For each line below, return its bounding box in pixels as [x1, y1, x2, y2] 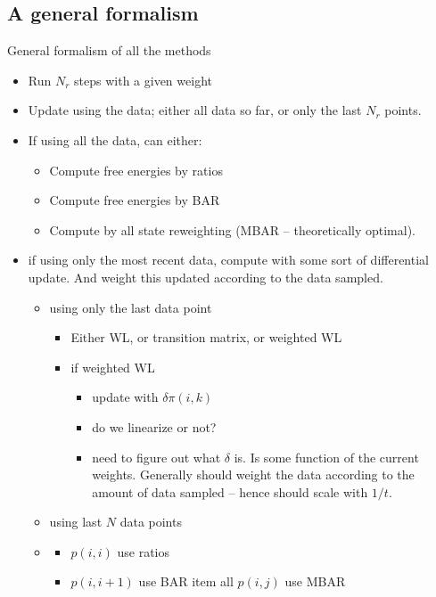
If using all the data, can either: [28, 130, 202, 149]
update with [92, 388, 159, 406]
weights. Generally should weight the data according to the [92, 465, 415, 484]
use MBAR [284, 572, 346, 591]
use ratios [117, 542, 170, 560]
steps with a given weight [74, 70, 212, 89]
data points [119, 512, 182, 531]
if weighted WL [70, 357, 155, 376]
